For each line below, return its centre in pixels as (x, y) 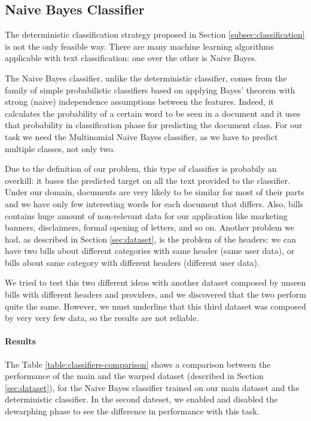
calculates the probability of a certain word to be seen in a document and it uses (153, 113)
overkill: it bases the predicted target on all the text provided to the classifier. (147, 180)
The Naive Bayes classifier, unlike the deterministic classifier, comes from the (146, 78)
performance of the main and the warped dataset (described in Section (134, 376)
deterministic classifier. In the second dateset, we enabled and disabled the (141, 399)
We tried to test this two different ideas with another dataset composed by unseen (155, 282)
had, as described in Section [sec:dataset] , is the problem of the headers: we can (151, 239)
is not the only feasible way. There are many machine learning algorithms (139, 46)
